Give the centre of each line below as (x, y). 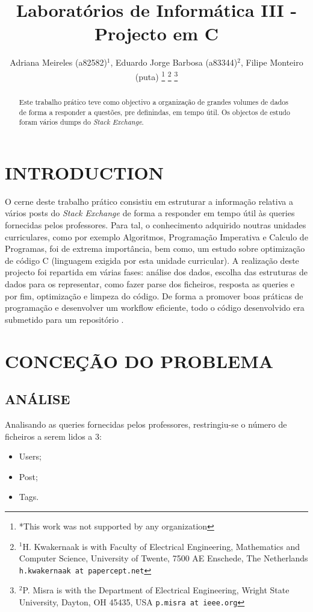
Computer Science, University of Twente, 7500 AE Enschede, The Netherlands (163, 558)
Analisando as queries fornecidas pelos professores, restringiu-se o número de (146, 424)
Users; (30, 456)
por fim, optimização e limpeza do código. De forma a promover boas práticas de (154, 295)
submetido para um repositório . (64, 319)
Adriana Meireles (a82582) (58, 62)
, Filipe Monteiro (272, 62)
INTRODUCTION (85, 172)
